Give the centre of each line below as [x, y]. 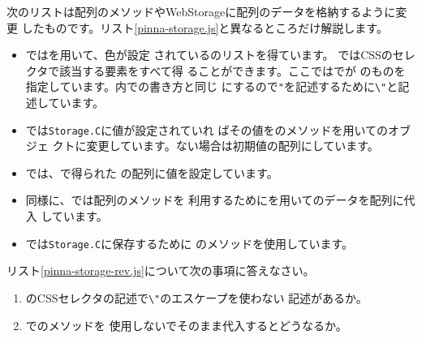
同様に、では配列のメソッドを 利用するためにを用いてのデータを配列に [215, 200]
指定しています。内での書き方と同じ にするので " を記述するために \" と [212, 86]
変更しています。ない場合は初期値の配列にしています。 [233, 146]
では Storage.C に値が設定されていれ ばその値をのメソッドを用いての [207, 129]
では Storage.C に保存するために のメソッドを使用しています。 [189, 243]
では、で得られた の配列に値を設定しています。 [152, 172]
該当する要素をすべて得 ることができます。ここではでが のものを [233, 70]
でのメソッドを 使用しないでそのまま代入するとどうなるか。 [186, 325]
